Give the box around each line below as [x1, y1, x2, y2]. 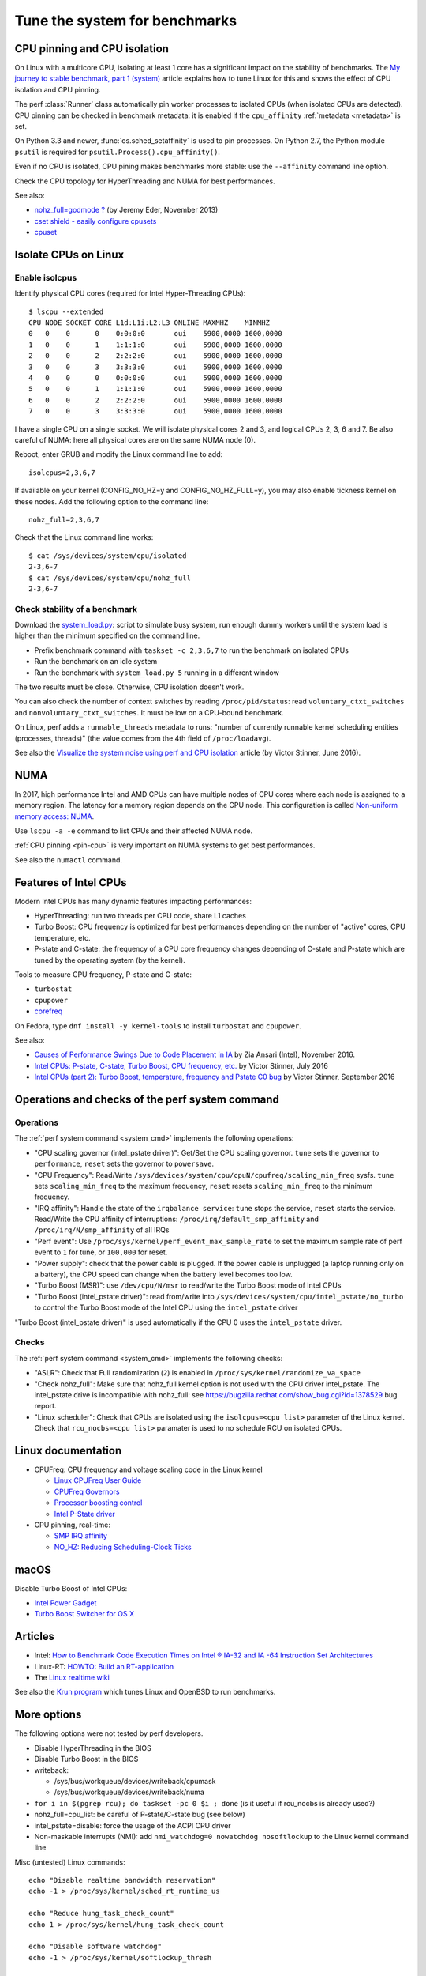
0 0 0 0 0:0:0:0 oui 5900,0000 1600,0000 [28, 329, 283, 338]
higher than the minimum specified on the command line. [14, 631, 200, 640]
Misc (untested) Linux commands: [14, 1857, 125, 1867]
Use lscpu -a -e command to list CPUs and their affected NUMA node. [14, 826, 252, 835]
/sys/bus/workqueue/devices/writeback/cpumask [54, 1776, 216, 1786]
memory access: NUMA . [14, 811, 95, 821]
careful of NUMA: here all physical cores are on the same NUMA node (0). [14, 435, 256, 444]
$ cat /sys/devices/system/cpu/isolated [28, 551, 187, 560]
